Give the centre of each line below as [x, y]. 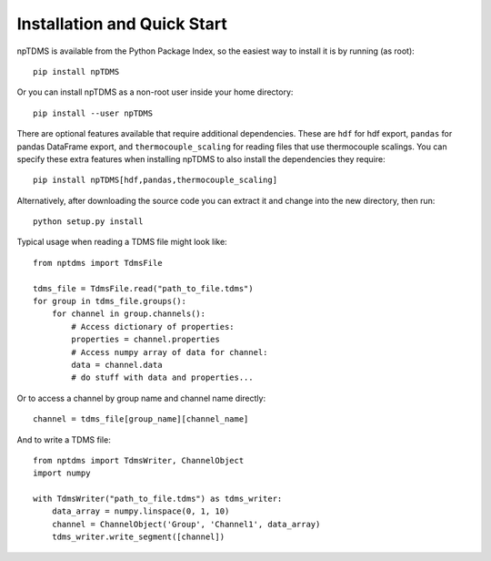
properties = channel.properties [145, 340]
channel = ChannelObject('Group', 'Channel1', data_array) [186, 524]
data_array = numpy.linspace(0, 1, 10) [140, 511]
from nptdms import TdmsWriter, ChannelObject [139, 460]
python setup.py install [88, 222]
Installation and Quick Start [122, 24]
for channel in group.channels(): [129, 314]
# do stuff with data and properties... [162, 377]
